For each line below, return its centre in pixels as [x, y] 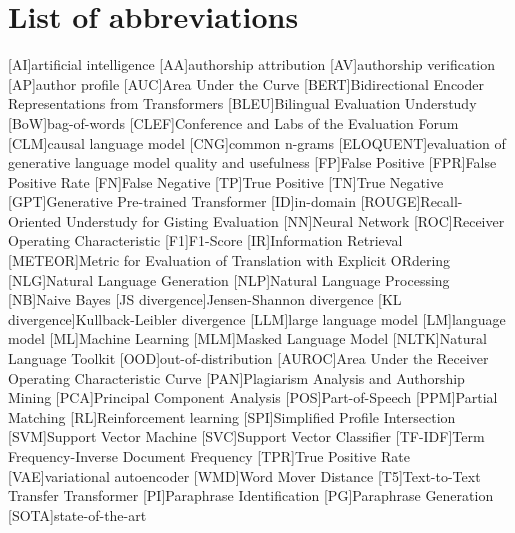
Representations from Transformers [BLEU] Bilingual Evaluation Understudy [242, 103]
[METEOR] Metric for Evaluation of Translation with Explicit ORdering [229, 260]
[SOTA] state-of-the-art [77, 514]
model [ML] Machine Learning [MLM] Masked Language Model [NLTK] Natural [247, 338]
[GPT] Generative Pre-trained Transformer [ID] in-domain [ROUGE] [214, 201]
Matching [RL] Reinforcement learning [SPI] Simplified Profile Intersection [232, 416]
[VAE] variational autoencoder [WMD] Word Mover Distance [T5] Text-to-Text [244, 475]
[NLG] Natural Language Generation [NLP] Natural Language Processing [229, 279]
